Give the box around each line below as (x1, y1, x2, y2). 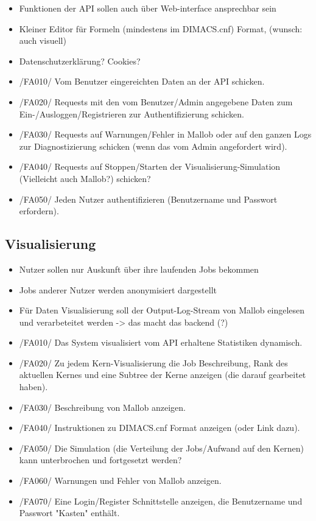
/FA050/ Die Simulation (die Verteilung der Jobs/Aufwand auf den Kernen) (19, 441, 304, 454)
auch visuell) (19, 34, 66, 47)
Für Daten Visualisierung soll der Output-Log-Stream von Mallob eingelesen (19, 304, 305, 316)
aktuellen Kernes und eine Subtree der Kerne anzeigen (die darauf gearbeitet (19, 368, 306, 381)
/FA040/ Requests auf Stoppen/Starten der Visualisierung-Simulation (19, 160, 281, 173)
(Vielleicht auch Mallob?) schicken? (19, 172, 151, 184)
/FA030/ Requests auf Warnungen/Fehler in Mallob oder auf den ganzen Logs (19, 128, 312, 141)
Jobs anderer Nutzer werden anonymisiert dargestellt (19, 283, 217, 296)
